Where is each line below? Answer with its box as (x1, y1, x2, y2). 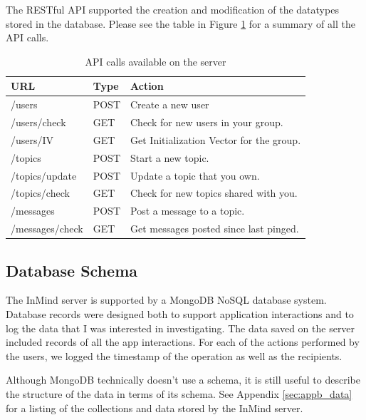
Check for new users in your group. (130, 115, 283, 130)
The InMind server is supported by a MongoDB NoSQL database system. (6, 292, 327, 307)
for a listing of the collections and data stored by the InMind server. (6, 400, 303, 415)
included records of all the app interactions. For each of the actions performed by (6, 334, 360, 349)
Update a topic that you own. (130, 168, 260, 183)
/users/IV (11, 132, 54, 147)
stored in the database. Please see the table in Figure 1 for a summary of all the (6, 16, 355, 31)
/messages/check (11, 221, 83, 236)
